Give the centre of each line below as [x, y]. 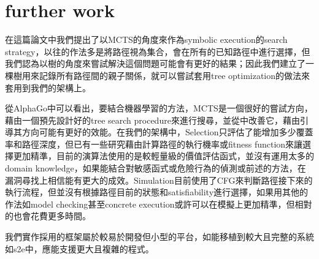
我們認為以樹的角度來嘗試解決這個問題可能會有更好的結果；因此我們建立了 [155, 63]
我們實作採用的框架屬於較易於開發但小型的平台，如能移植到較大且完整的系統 [159, 237]
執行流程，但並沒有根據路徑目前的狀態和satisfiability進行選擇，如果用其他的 [157, 192]
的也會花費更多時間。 [48, 216]
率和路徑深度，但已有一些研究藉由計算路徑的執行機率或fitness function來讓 [154, 144]
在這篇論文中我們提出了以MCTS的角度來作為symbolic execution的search [146, 39]
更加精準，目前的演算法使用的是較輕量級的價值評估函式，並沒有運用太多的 [163, 156]
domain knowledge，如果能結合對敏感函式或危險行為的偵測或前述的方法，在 [156, 168]
